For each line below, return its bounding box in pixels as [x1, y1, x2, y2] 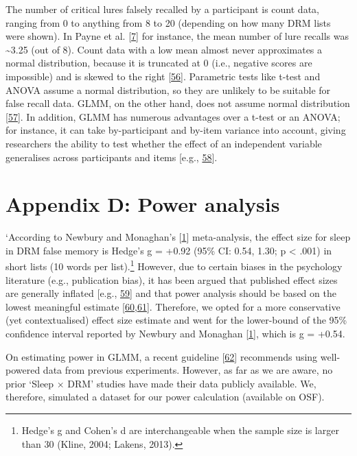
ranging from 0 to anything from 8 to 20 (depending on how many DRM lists [5, 15, 331, 29]
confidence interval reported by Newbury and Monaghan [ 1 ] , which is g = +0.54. [5, 326, 345, 341]
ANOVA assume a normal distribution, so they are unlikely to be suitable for [5, 82, 331, 97]
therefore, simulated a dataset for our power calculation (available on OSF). [5, 389, 325, 404]
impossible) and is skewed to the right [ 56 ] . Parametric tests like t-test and [5, 69, 321, 83]
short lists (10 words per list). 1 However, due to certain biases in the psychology [5, 257, 343, 274]
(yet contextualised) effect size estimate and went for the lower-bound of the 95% [5, 313, 347, 327]
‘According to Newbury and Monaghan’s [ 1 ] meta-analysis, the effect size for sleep [5, 230, 351, 244]
